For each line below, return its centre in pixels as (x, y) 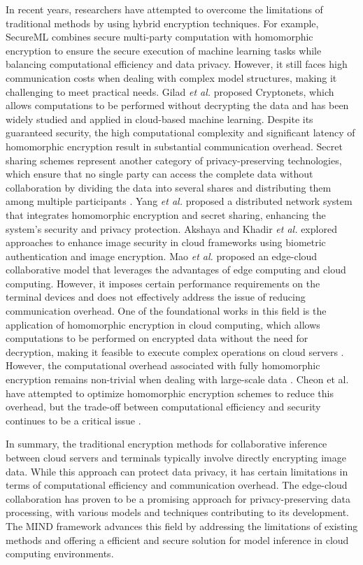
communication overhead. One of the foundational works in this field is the (166, 311)
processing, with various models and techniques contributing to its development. (177, 512)
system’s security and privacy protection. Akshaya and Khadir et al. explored (171, 228)
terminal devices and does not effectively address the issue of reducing (156, 297)
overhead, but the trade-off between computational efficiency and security (163, 407)
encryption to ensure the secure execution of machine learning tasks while (164, 50)
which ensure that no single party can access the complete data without (159, 174)
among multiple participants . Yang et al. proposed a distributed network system (179, 201)
